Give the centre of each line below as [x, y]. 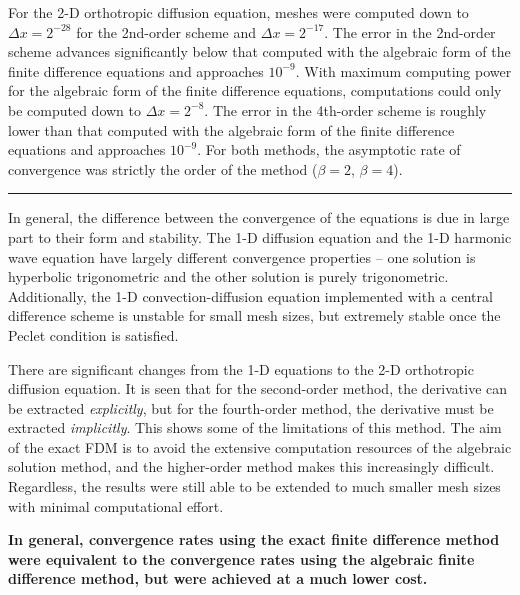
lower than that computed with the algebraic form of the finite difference [231, 129]
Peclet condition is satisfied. [93, 334]
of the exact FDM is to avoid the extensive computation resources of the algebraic [260, 446]
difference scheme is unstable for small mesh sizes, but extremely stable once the [254, 315]
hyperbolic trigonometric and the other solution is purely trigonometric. [228, 276]
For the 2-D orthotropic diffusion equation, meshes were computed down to [238, 12]
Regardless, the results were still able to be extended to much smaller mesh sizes [254, 486]
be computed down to [74, 109]
